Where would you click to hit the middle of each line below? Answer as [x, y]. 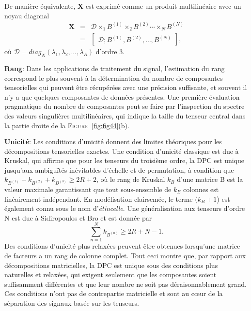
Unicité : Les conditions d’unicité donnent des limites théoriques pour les [113, 141]
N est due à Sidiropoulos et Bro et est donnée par [78, 217]
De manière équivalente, [40, 6]
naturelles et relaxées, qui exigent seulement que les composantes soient [110, 274]
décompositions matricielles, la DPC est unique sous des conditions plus [111, 265]
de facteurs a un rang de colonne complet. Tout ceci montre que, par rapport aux [125, 256]
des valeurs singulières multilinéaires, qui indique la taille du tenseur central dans [125, 115]
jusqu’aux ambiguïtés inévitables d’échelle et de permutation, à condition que [119, 170]
